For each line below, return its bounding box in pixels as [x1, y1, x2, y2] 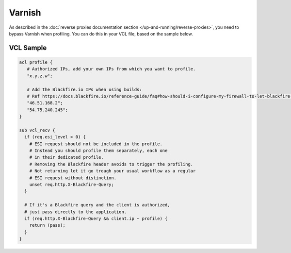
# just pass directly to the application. [24, 209, 127, 215]
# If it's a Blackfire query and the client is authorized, [24, 202, 170, 208]
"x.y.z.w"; [27, 73, 53, 79]
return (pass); [29, 222, 65, 228]
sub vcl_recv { [19, 127, 55, 133]
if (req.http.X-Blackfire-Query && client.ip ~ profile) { [24, 216, 168, 221]
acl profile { [19, 59, 53, 65]
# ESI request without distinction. [29, 175, 116, 181]
